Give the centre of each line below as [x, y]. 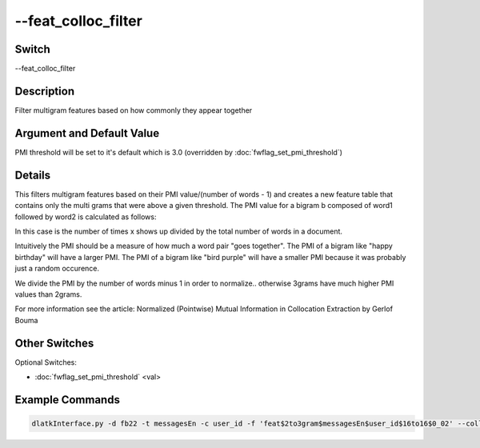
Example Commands [67, 400]
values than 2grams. [48, 294]
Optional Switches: [46, 362]
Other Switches [54, 343]
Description [45, 91]
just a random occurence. [57, 269]
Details [33, 175]
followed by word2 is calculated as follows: [86, 217]
